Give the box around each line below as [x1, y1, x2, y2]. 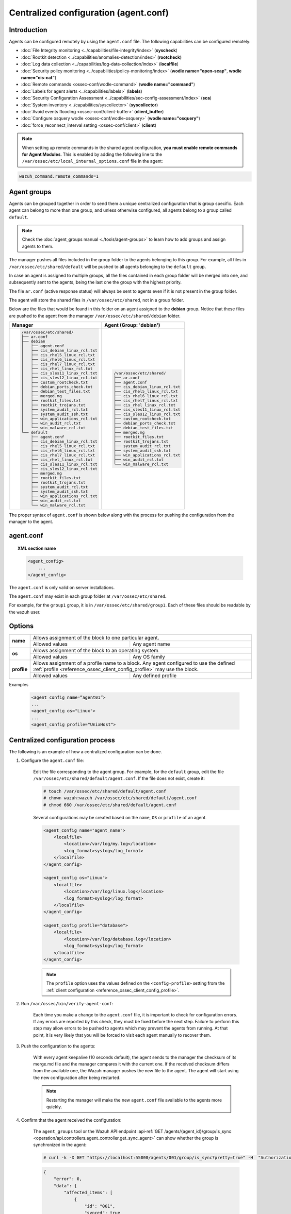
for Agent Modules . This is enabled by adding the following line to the [22, 151, 162, 157]
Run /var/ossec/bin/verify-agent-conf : [21, 1001, 113, 1007]
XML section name [17, 545, 56, 551]
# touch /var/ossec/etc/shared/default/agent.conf [43, 788, 167, 794]
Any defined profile [132, 672, 177, 679]
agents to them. [22, 243, 53, 249]
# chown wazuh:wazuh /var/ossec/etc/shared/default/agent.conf [43, 795, 197, 801]
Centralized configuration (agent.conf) [9, 7, 169, 18]
